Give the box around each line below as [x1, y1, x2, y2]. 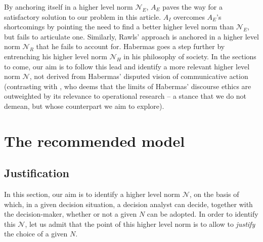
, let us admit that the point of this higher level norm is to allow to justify [25, 218, 255, 229]
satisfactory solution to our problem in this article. [4, 11, 161, 22]
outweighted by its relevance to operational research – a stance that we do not [4, 91, 247, 101]
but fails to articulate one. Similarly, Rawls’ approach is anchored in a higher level [4, 31, 259, 42]
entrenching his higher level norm [4, 51, 107, 61]
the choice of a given [4, 228, 68, 239]
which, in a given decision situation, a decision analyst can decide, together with [4, 198, 253, 209]
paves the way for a [162, 2, 223, 12]
